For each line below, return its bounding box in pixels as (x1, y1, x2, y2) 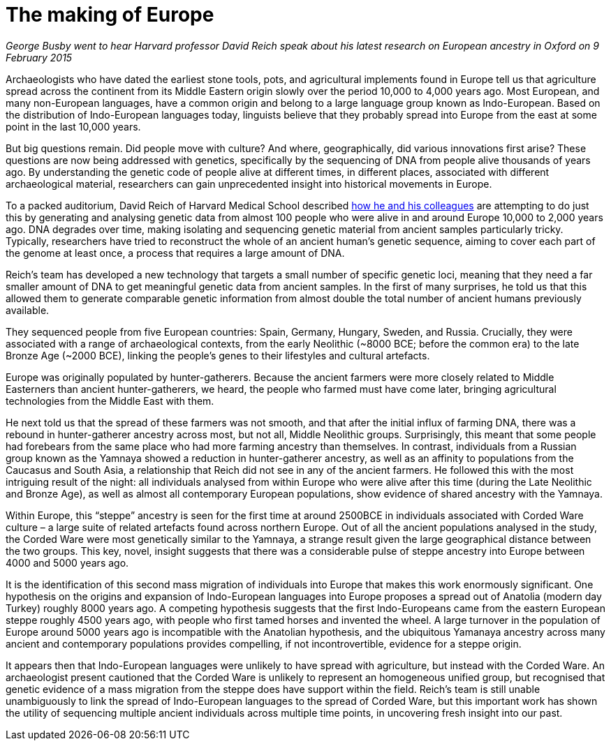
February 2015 (6, 51, 73, 64)
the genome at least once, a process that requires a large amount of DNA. (6, 246, 345, 259)
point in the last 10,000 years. (6, 120, 141, 133)
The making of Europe (6, 3, 214, 27)
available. (6, 304, 50, 316)
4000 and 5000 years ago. (6, 556, 129, 569)
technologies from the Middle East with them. (6, 394, 214, 407)
